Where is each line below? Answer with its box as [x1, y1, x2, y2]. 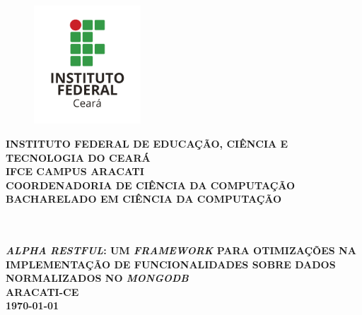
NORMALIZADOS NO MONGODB [6, 271, 189, 285]
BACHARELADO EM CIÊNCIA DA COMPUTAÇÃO [6, 191, 282, 206]
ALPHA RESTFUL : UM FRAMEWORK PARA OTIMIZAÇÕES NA [6, 243, 356, 258]
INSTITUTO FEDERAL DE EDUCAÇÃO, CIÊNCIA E [6, 136, 288, 150]
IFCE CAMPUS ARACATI [6, 164, 144, 179]
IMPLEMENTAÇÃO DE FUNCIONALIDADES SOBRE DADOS [6, 256, 336, 271]
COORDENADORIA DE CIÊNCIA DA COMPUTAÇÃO [6, 177, 296, 192]
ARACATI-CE [6, 284, 79, 299]
